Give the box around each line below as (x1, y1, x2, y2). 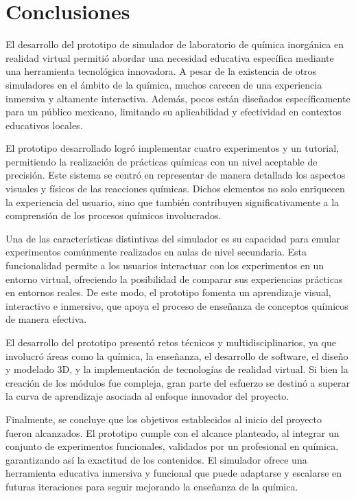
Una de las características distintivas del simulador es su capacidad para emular (5, 231, 341, 245)
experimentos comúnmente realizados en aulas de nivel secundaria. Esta (5, 245, 307, 259)
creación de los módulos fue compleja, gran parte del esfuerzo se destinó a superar (5, 375, 350, 389)
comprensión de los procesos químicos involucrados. (5, 208, 222, 223)
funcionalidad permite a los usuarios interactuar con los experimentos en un (5, 258, 324, 273)
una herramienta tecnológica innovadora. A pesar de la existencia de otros (5, 64, 317, 78)
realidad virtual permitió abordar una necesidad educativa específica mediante (5, 50, 334, 65)
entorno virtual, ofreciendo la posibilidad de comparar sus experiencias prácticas (5, 271, 343, 286)
